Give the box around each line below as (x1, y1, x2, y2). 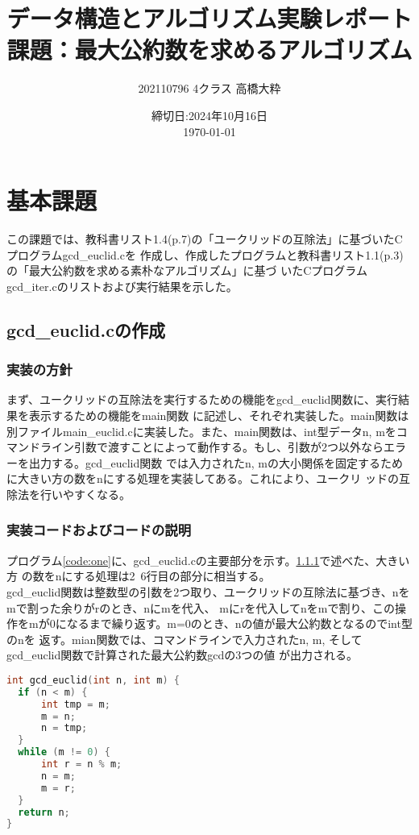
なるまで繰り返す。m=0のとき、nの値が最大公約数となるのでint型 (66, 615, 413, 632)
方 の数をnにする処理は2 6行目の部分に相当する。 (6, 567, 271, 584)
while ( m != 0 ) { (18, 746, 110, 758)
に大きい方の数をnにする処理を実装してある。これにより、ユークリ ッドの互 (6, 470, 410, 487)
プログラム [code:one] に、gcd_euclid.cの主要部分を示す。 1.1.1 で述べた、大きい (6, 551, 410, 568)
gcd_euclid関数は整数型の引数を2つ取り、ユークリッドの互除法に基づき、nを (6, 583, 410, 600)
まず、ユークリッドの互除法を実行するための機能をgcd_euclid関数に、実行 (6, 391, 398, 408)
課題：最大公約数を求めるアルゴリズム (6, 33, 413, 66)
